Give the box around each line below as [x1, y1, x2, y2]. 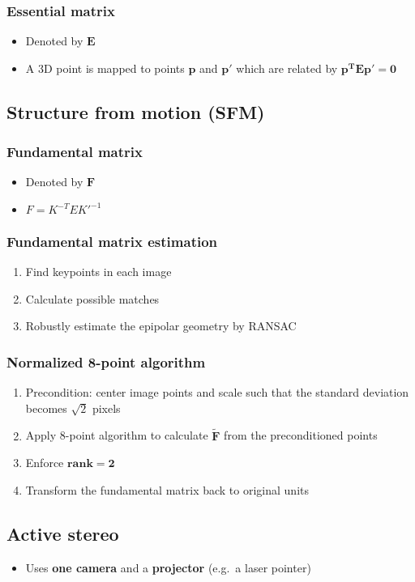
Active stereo [6, 520, 119, 546]
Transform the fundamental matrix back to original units [25, 481, 309, 498]
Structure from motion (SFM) [6, 99, 265, 124]
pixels [92, 399, 121, 416]
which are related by [236, 59, 338, 76]
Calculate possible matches [25, 290, 160, 307]
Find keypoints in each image [25, 263, 172, 280]
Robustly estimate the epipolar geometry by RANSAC [25, 317, 297, 334]
